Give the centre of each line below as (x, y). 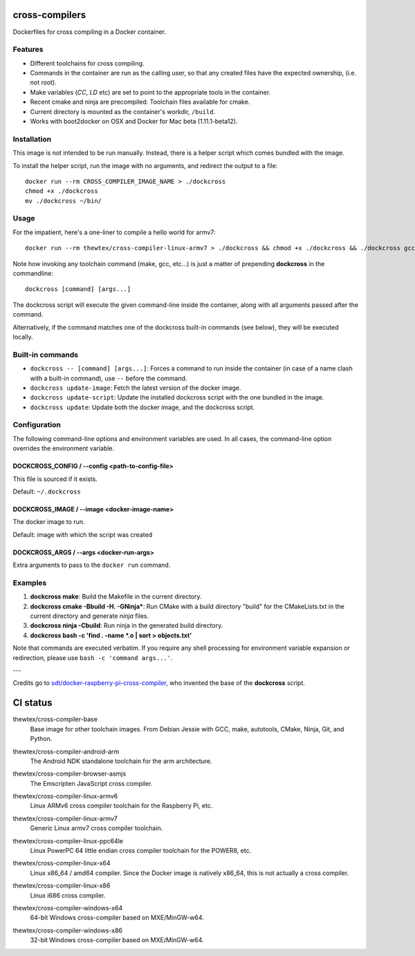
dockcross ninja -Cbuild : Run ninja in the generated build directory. (127, 626)
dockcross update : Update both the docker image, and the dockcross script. (142, 407)
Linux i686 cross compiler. (68, 895)
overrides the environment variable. (64, 449)
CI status (33, 703)
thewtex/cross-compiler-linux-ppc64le (68, 841)
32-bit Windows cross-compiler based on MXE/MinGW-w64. (117, 940)
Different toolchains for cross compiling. (87, 63)
